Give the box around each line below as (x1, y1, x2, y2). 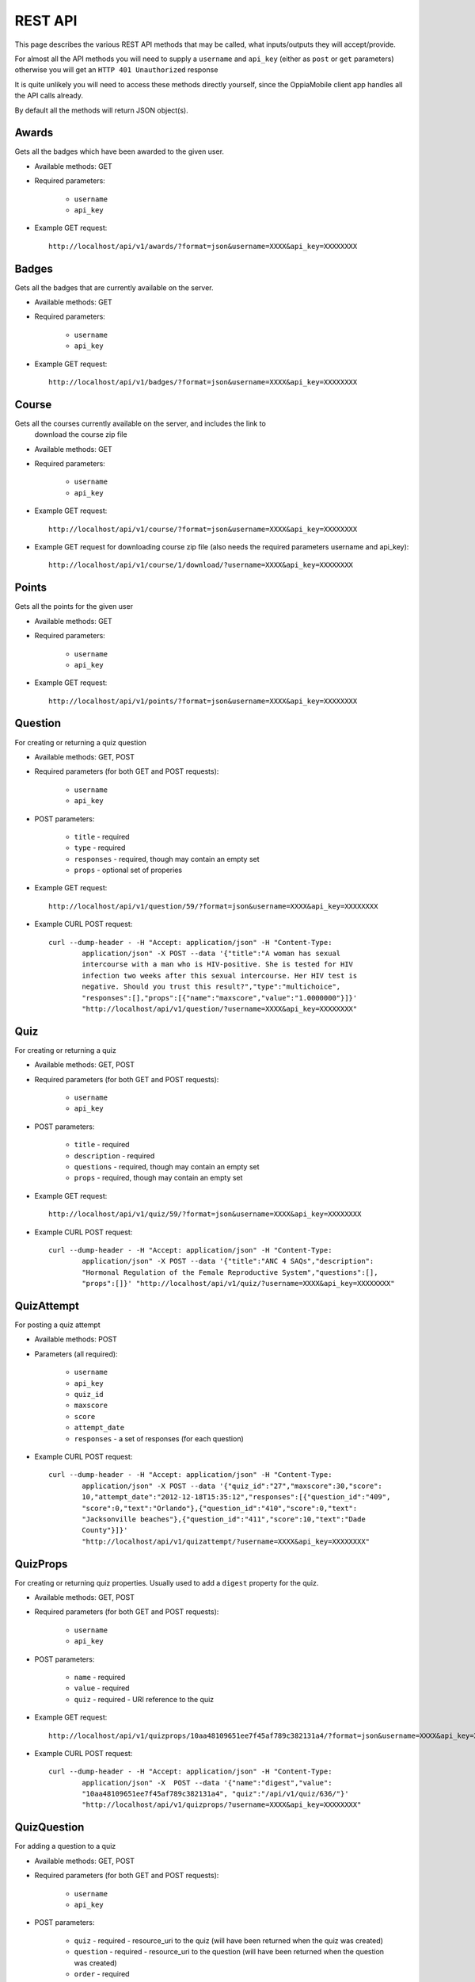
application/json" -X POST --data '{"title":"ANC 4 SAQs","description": (82, 1257, 374, 1266)
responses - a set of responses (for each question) (74, 1433, 245, 1443)
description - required (74, 1150, 155, 1161)
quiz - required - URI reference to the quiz (74, 1694, 215, 1704)
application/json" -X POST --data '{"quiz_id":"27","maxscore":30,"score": (82, 1481, 383, 1490)
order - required (74, 1969, 130, 1978)
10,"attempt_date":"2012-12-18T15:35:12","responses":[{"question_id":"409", (82, 1493, 391, 1502)
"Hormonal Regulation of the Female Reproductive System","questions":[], (82, 1268, 378, 1276)
